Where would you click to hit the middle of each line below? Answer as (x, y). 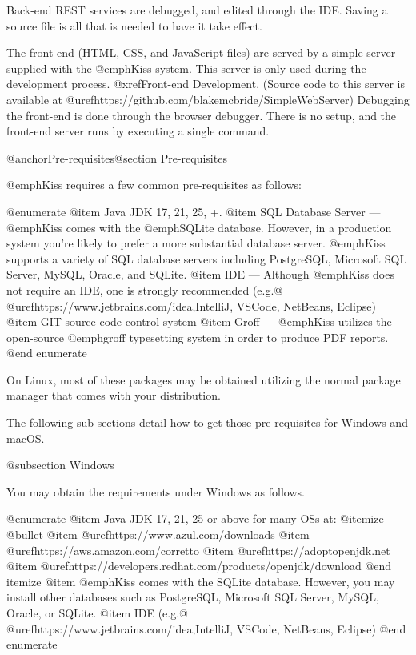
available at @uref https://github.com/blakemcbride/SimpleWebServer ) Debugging (208, 99)
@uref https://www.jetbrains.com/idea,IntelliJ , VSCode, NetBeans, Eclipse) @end (206, 628)
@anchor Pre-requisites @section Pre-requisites (117, 157)
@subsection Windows (60, 465)
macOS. (26, 438)
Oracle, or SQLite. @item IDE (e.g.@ (97, 613)
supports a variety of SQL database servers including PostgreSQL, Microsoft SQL (207, 258)
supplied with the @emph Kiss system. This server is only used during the (186, 68)
